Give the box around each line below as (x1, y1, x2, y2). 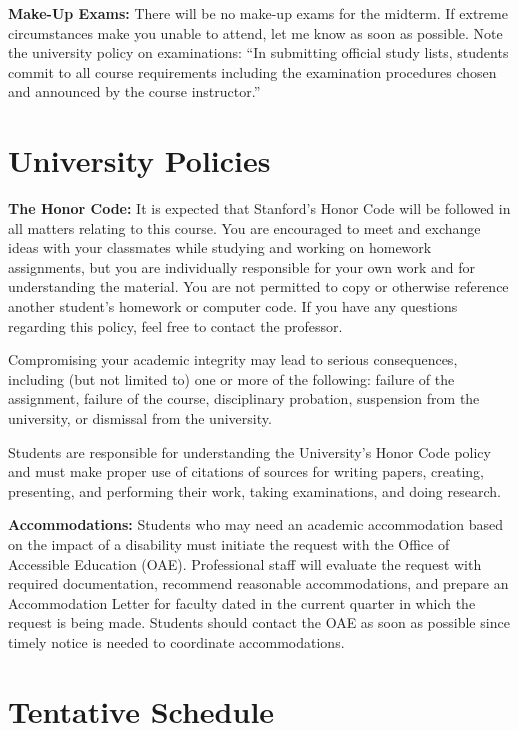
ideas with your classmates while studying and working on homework (8, 237, 432, 258)
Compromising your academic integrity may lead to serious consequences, (8, 349, 458, 370)
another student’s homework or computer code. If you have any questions (8, 296, 458, 317)
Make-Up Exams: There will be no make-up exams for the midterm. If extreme (8, 3, 508, 23)
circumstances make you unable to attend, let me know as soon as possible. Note (8, 22, 503, 43)
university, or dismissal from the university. (8, 408, 272, 429)
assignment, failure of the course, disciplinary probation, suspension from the (8, 388, 480, 409)
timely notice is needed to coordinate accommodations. (8, 631, 345, 652)
